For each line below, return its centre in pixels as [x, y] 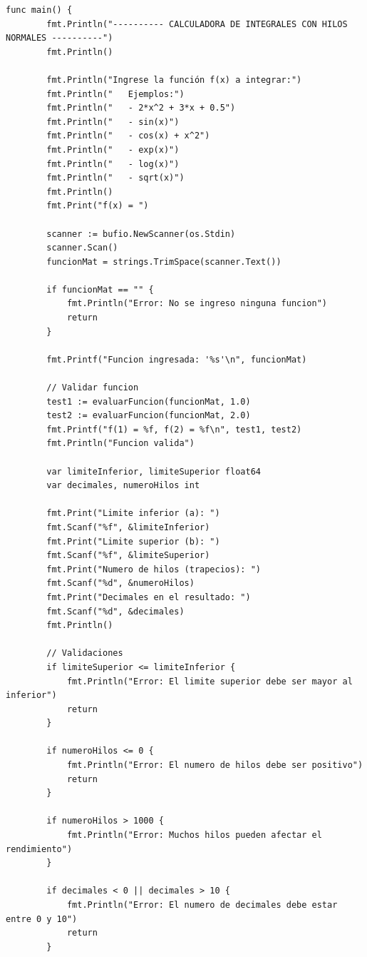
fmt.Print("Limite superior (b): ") [133, 541]
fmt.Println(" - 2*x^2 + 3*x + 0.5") [141, 108]
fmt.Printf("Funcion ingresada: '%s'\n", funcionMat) [177, 359]
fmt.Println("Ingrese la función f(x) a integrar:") [174, 80]
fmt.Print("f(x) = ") [98, 206]
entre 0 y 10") [42, 919]
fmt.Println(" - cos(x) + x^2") [128, 136]
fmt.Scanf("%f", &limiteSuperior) [128, 556]
